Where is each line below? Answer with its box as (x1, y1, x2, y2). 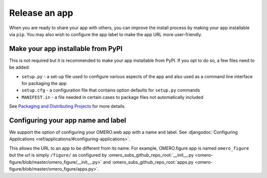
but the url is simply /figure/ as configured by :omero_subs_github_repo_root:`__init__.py (9, 152, 194, 158)
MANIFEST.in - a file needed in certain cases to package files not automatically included (21, 94, 204, 100)
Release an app (9, 7, 74, 18)
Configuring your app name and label (9, 116, 126, 125)
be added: (9, 64, 30, 70)
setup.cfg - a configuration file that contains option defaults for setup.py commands (21, 87, 200, 93)
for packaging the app (21, 81, 67, 87)
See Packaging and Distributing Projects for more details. (9, 103, 126, 109)
